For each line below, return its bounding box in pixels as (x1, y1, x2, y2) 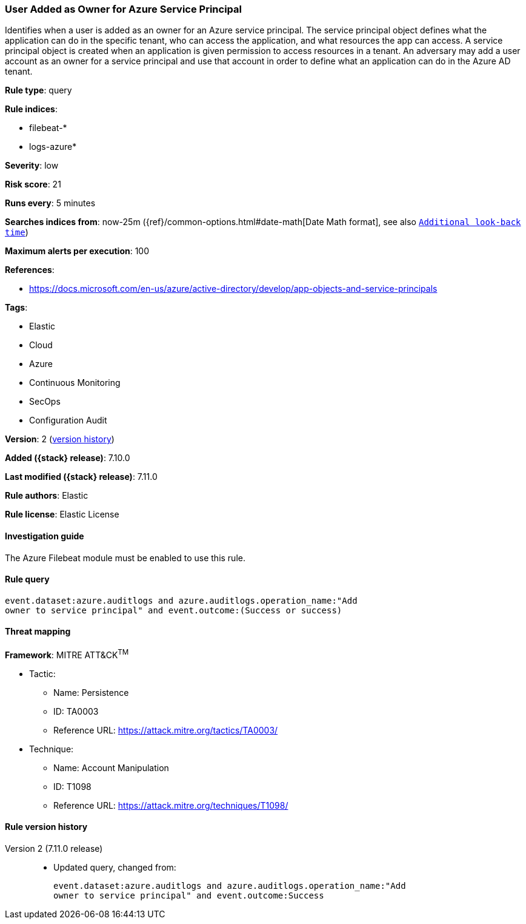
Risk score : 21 (5, 179, 61, 190)
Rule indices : (5, 104, 58, 115)
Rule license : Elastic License (5, 509, 119, 520)
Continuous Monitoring (29, 377, 121, 388)
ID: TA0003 (53, 706, 99, 717)
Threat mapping (5, 626, 71, 637)
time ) (5, 227, 28, 238)
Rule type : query (5, 85, 72, 96)
